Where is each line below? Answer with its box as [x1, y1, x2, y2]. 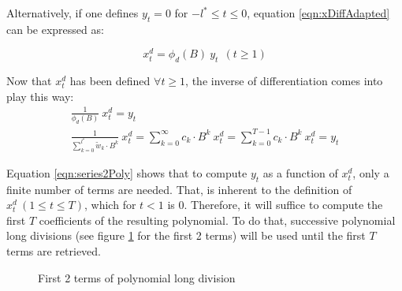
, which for [84, 196, 136, 213]
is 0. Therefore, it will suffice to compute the [167, 196, 383, 213]
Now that [6, 73, 52, 89]
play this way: [6, 88, 74, 104]
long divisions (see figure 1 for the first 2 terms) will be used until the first [6, 227, 366, 244]
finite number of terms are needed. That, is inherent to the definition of [6, 181, 352, 197]
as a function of [262, 164, 338, 181]
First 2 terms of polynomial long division [38, 269, 236, 285]
